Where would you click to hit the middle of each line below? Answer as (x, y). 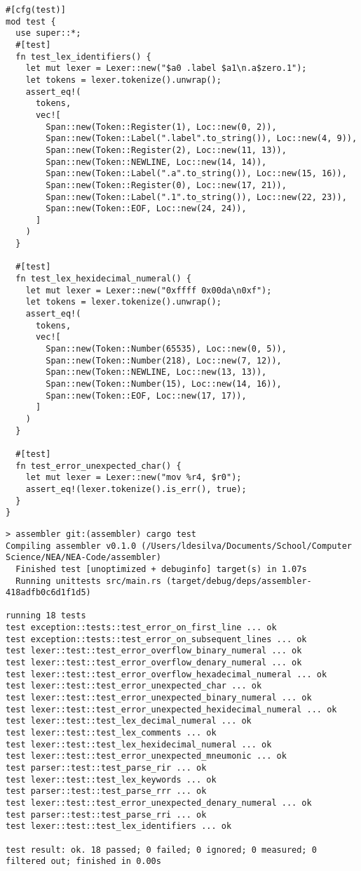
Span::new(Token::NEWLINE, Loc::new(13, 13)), (156, 372)
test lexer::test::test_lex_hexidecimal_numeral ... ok (139, 744)
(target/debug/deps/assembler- (239, 581)
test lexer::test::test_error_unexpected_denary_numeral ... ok (159, 803)
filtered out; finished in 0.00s (83, 862)
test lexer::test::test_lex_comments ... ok (111, 733)
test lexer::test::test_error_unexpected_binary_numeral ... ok (159, 698)
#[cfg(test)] (36, 10)
